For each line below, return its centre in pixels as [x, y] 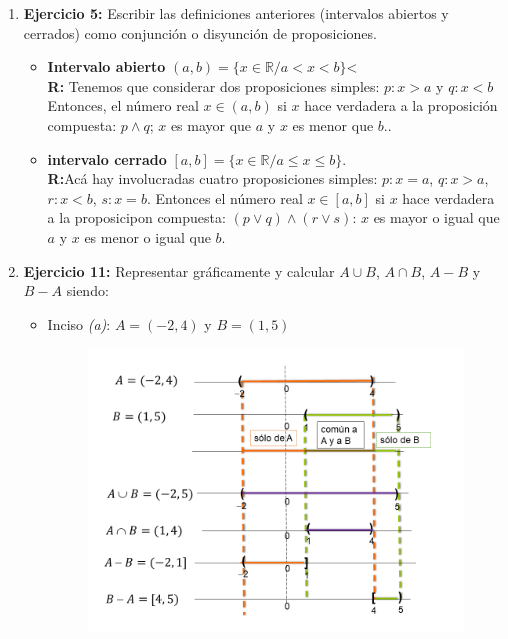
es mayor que [211, 124]
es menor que [333, 124]
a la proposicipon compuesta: [136, 217]
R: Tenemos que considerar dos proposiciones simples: [213, 85]
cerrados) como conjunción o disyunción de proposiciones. [200, 32]
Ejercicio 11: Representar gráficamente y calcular [179, 270]
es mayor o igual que [436, 217]
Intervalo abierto [106, 66]
